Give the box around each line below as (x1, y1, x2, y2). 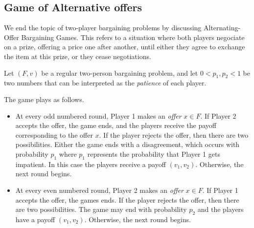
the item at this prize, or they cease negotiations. (4, 51, 151, 61)
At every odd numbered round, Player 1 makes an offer (15, 110, 182, 121)
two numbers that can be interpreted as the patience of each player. (4, 78, 207, 88)
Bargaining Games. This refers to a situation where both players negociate (21, 32, 245, 42)
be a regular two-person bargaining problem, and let (41, 67, 198, 78)
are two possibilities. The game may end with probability (15, 204, 187, 214)
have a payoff (15, 214, 55, 224)
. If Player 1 (202, 185, 238, 195)
